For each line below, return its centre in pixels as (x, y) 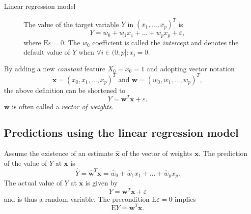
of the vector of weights (157, 153)
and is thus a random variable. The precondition (77, 199)
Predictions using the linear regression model (121, 133)
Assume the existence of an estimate (59, 153)
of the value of (26, 163)
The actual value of (33, 183)
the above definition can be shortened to (65, 90)
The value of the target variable (71, 24)
